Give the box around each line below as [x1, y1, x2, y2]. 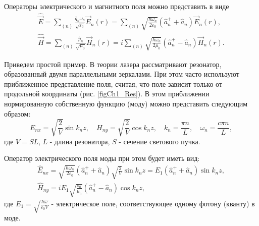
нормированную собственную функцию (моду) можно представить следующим [4, 98, 248, 108]
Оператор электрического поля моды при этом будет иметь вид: [4, 153, 200, 163]
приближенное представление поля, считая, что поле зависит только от [4, 78, 223, 89]
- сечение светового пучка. [119, 136, 200, 146]
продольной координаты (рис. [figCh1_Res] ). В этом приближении [4, 88, 210, 99]
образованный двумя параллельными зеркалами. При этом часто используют [4, 69, 239, 79]
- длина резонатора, [49, 136, 110, 146]
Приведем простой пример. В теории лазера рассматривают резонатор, [4, 59, 222, 69]
